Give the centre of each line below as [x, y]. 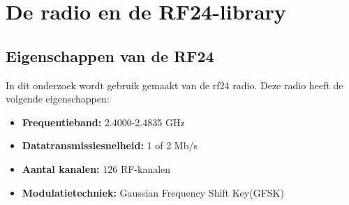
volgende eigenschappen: [58, 99]
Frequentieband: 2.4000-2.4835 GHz [103, 122]
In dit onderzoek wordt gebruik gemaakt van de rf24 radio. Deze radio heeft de [174, 85]
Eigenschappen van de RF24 [110, 55]
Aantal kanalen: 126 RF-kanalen [96, 168]
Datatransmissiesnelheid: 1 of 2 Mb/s [110, 145]
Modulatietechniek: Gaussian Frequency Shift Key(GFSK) [153, 192]
